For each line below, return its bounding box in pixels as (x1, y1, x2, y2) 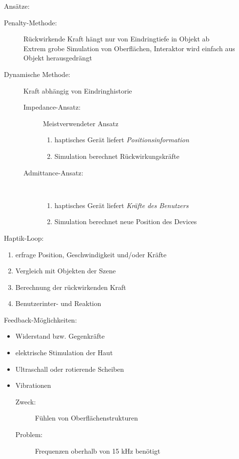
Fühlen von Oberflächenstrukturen (35, 413, 138, 423)
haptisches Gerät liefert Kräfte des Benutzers (54, 200, 189, 210)
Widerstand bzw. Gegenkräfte (15, 331, 105, 341)
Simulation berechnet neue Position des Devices (54, 216, 197, 227)
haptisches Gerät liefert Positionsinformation (54, 134, 189, 145)
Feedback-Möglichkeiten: (4, 314, 77, 325)
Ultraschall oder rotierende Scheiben (15, 363, 124, 374)
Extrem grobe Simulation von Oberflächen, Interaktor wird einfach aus (23, 43, 235, 53)
